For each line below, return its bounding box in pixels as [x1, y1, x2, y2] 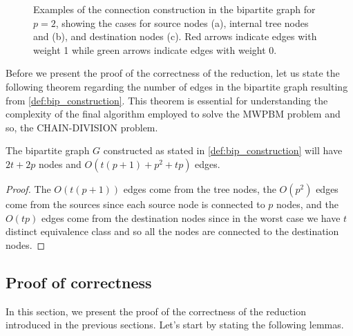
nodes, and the [276, 196, 338, 211]
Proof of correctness [6, 271, 152, 292]
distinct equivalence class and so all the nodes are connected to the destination [6, 224, 339, 239]
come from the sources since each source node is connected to [6, 196, 265, 211]
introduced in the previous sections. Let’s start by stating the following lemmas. [6, 317, 344, 332]
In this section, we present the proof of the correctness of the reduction [6, 304, 306, 318]
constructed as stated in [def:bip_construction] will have [103, 143, 343, 158]
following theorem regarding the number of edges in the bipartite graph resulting [6, 79, 348, 93]
